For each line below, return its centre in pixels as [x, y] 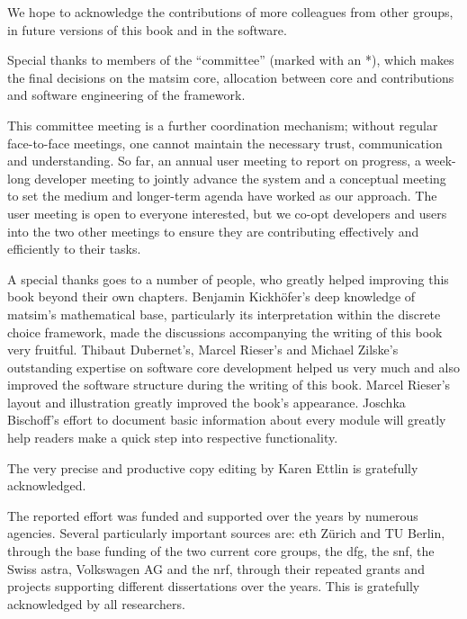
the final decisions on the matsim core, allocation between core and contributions [231, 77]
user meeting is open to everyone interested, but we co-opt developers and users [227, 213]
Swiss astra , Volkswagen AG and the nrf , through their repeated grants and [216, 568]
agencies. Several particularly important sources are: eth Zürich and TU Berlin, [226, 533]
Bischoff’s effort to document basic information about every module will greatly [227, 420]
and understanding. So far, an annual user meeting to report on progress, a [214, 161]
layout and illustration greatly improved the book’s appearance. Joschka [207, 402]
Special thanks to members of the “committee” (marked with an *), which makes [231, 60]
